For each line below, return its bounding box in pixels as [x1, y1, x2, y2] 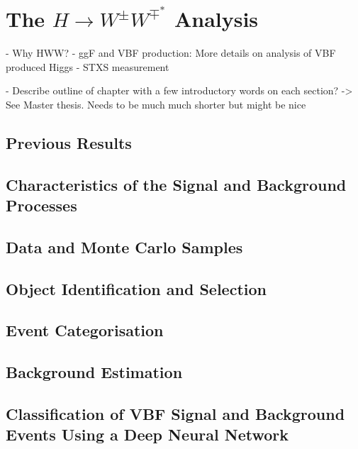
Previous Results [6, 131, 132, 153]
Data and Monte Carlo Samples [6, 235, 243, 257]
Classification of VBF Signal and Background [6, 402, 345, 424]
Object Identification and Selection [6, 277, 267, 299]
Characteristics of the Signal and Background [6, 173, 347, 195]
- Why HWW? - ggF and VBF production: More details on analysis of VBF [6, 45, 336, 60]
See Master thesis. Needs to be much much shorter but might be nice [6, 96, 306, 111]
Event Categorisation [6, 319, 164, 341]
